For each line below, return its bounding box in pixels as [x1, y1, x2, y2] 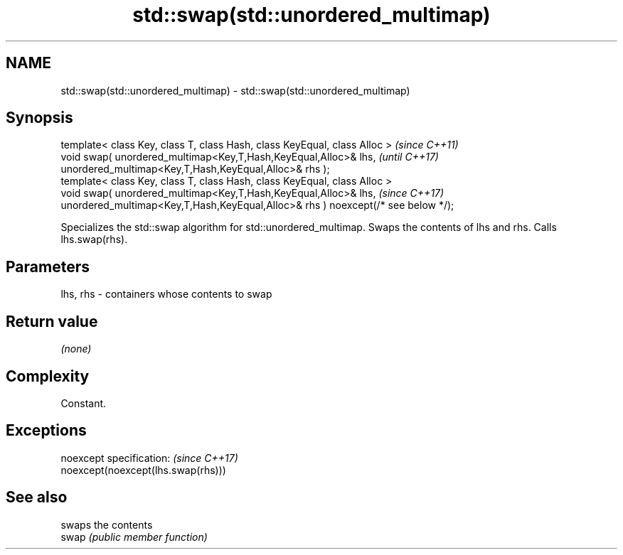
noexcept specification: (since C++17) [60, 451, 238, 464]
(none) [60, 343, 92, 355]
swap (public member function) [60, 530, 208, 543]
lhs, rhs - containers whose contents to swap [60, 288, 272, 301]
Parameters [6, 257, 90, 276]
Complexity [6, 367, 90, 385]
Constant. [60, 397, 107, 409]
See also [6, 488, 68, 507]
